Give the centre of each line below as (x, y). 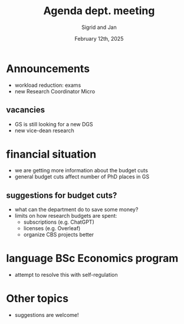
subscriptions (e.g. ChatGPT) (59, 222)
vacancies (26, 110)
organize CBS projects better (59, 235)
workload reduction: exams (48, 85)
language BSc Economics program (92, 258)
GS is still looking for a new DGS (54, 124)
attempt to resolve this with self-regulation (66, 275)
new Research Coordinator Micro (55, 91)
